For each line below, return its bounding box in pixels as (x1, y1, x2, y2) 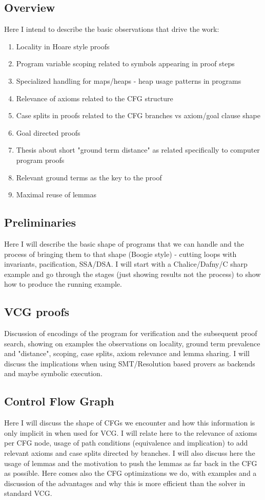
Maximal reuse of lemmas (16, 189, 96, 200)
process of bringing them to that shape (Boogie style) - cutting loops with (4, 248, 237, 259)
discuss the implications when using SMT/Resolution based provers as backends (4, 358, 255, 368)
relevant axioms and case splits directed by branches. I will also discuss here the (4, 448, 255, 458)
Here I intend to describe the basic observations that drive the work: (4, 24, 219, 34)
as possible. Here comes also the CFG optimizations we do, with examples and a (4, 468, 257, 478)
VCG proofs (4, 304, 70, 320)
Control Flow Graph (4, 393, 114, 409)
